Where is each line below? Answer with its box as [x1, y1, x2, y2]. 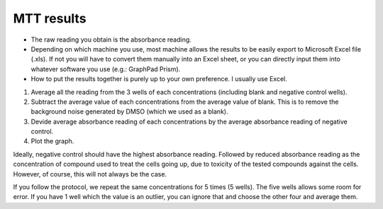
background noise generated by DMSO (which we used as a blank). [30, 107, 228, 116]
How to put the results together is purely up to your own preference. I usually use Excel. [30, 75, 287, 83]
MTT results [13, 11, 87, 26]
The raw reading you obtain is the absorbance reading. [30, 35, 191, 44]
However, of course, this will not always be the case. [13, 169, 167, 178]
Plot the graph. [30, 137, 74, 145]
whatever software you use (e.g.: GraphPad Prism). [30, 64, 181, 73]
